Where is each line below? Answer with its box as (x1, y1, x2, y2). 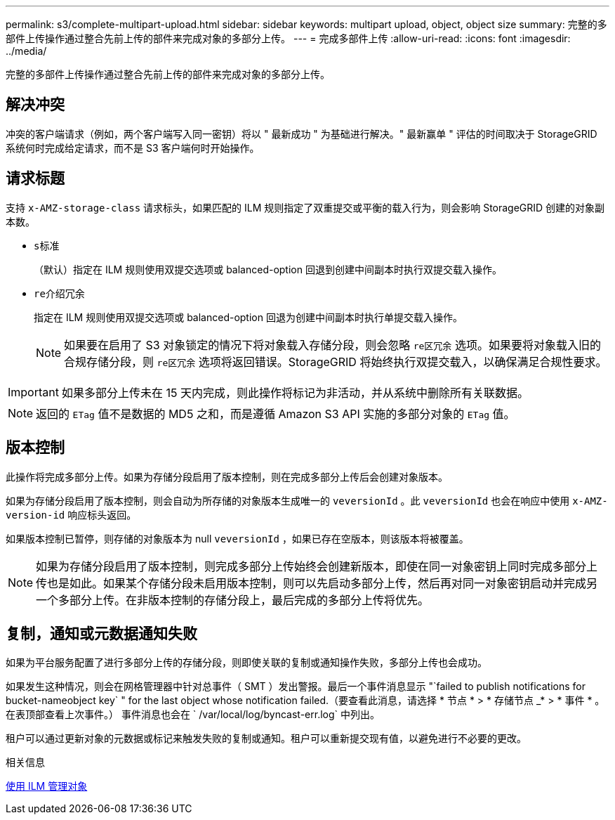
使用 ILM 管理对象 (6, 780, 88, 793)
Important (8, 384, 59, 399)
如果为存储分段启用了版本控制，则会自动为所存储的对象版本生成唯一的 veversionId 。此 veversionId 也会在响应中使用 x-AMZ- (6, 494, 608, 507)
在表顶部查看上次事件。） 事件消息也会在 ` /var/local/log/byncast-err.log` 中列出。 (6, 708, 380, 721)
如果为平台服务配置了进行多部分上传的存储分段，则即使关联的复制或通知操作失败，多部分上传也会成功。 (6, 656, 487, 669)
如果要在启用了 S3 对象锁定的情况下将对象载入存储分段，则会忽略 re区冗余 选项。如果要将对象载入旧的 (64, 337, 601, 352)
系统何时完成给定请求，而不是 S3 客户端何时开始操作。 (6, 141, 260, 154)
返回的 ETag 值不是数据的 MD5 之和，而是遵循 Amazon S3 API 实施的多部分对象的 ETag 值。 (36, 406, 515, 421)
